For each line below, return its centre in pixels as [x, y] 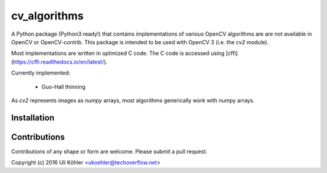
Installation [33, 118]
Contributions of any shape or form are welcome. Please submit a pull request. [109, 151]
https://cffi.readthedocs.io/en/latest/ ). [60, 62]
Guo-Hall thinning [64, 86]
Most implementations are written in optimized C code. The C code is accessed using [118, 53]
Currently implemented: [41, 73]
